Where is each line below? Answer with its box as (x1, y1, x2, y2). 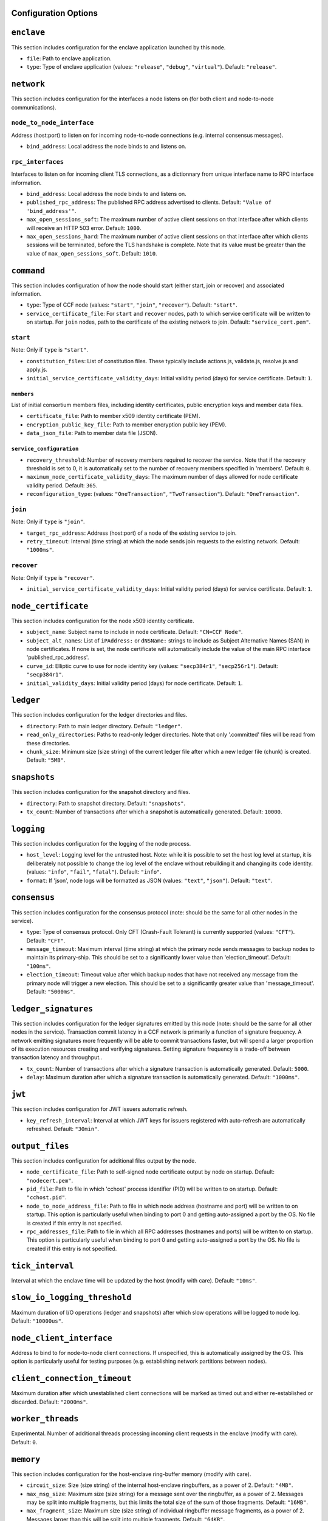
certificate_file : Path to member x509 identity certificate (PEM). (26, 412, 200, 420)
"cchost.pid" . (26, 1194, 67, 1201)
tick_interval (11, 1261, 74, 1271)
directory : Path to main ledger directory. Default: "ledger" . (26, 722, 182, 729)
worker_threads (11, 1414, 79, 1424)
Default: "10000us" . (11, 1317, 63, 1324)
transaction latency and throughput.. (11, 1054, 103, 1061)
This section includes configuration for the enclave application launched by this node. (11, 43, 226, 51)
